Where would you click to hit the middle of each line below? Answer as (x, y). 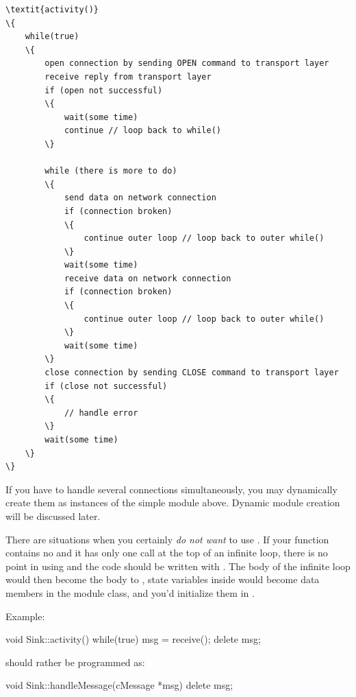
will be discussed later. (53, 516)
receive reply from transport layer (128, 76)
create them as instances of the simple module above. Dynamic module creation (173, 503)
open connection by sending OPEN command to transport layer (187, 63)
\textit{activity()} (52, 10)
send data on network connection (140, 198)
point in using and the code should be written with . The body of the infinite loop (178, 566)
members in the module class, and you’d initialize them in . (130, 592)
